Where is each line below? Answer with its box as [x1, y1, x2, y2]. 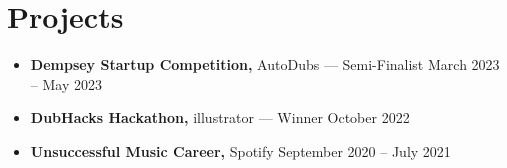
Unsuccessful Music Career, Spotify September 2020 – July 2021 [30, 140, 451, 161]
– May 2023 [30, 73, 102, 94]
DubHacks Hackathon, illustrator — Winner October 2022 [30, 107, 410, 128]
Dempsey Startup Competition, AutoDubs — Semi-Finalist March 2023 [30, 54, 500, 75]
